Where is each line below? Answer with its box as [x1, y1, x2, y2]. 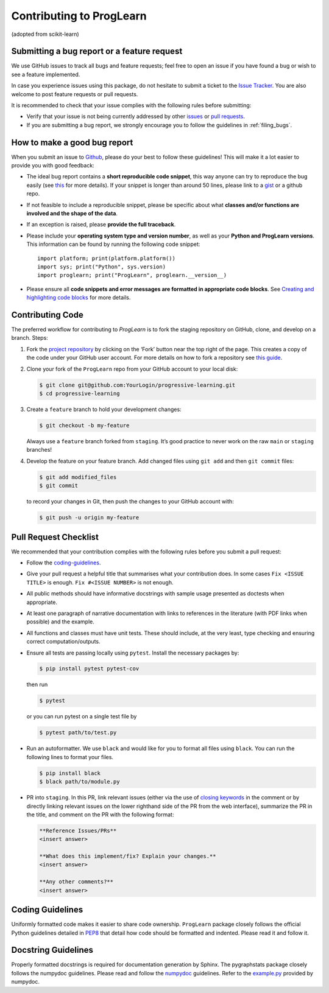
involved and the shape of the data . [26, 210, 118, 217]
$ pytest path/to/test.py [39, 729, 117, 736]
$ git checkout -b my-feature [39, 422, 130, 429]
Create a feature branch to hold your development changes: [26, 405, 182, 413]
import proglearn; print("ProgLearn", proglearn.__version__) [37, 272, 227, 279]
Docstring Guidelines [11, 945, 94, 955]
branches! [26, 446, 52, 454]
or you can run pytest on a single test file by [26, 713, 137, 720]
